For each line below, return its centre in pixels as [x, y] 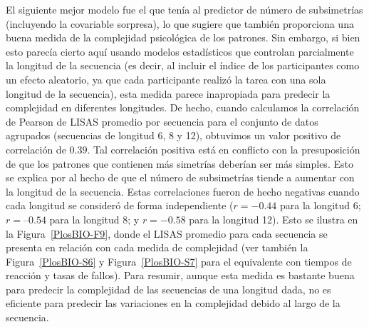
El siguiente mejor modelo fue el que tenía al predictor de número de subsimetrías [184, 9]
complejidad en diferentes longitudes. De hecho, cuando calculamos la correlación [183, 107]
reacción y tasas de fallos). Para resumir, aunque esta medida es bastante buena [180, 275]
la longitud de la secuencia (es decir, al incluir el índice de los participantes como [183, 65]
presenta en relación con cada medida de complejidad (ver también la [157, 247]
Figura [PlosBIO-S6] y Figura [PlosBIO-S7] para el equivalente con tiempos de [179, 261]
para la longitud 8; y [94, 219]
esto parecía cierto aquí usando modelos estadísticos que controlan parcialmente [180, 51]
